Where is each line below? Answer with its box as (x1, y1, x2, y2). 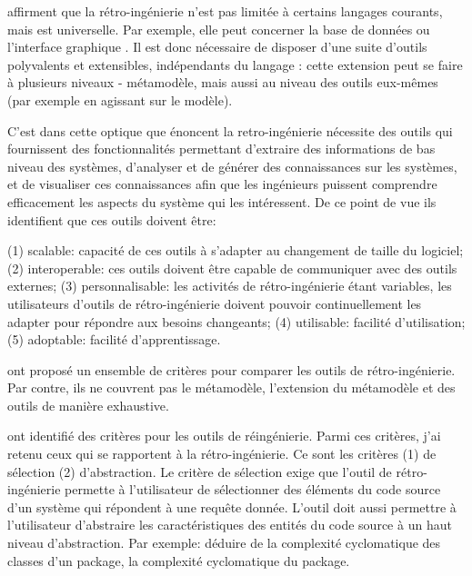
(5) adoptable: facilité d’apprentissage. (7, 330, 221, 349)
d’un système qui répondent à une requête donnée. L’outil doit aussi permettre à (7, 497, 457, 516)
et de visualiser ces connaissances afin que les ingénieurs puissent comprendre (7, 174, 437, 194)
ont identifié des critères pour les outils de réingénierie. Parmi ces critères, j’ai (7, 426, 441, 445)
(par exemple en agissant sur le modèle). (7, 90, 233, 109)
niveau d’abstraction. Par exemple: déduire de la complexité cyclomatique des (7, 533, 441, 552)
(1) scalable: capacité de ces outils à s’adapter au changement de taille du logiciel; (7, 241, 464, 260)
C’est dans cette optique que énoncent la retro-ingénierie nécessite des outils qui (7, 121, 453, 140)
